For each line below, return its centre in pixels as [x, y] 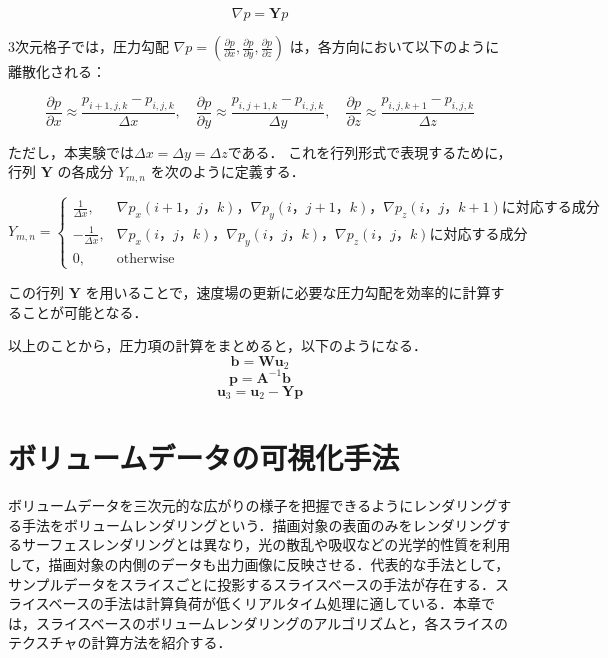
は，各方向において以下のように [394, 46]
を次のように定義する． [227, 171]
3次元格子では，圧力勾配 [88, 46]
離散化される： [57, 71]
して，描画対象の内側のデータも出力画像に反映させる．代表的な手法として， [259, 564]
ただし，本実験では [71, 151]
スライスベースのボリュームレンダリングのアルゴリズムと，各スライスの [272, 622]
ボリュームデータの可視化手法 [204, 457]
